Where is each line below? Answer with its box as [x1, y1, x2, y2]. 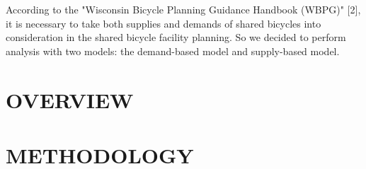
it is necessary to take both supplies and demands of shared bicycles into [6, 16, 321, 30]
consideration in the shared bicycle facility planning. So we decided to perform [6, 30, 346, 45]
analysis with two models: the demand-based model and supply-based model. [6, 43, 340, 58]
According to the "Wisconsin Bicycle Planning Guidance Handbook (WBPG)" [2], [6, 2, 361, 16]
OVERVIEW [6, 85, 134, 114]
